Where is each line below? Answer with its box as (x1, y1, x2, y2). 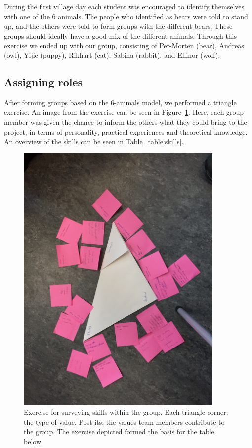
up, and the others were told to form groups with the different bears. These (4, 21, 233, 31)
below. (24, 436, 43, 446)
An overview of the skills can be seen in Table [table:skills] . (4, 136, 184, 147)
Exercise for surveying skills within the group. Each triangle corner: (24, 407, 228, 417)
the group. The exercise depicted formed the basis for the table (24, 426, 214, 437)
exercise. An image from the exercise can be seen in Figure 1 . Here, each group (4, 107, 244, 117)
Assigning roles (4, 74, 83, 89)
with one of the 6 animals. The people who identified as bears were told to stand (4, 11, 248, 21)
